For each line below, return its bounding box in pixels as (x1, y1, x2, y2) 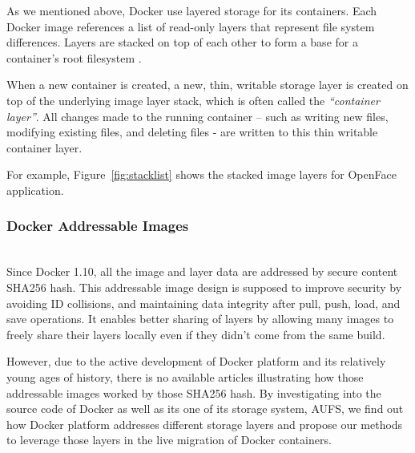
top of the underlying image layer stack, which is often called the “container (6, 91, 380, 108)
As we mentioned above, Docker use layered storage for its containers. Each (6, 2, 377, 18)
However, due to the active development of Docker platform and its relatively (6, 353, 386, 370)
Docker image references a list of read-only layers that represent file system (6, 18, 375, 34)
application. (6, 181, 64, 198)
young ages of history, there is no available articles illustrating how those (6, 368, 364, 385)
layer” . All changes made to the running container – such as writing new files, (6, 107, 389, 124)
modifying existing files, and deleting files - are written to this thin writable (6, 123, 378, 140)
